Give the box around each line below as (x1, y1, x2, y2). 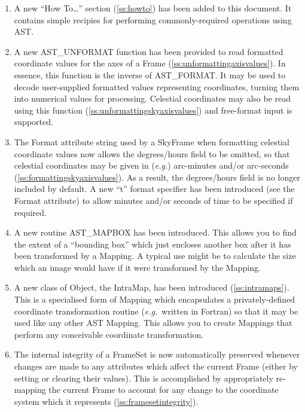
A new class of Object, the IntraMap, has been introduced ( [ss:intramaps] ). (14, 281, 289, 294)
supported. (14, 115, 53, 128)
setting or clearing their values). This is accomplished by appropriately (14, 371, 273, 384)
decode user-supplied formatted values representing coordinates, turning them (14, 80, 300, 93)
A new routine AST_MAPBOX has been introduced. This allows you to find (14, 226, 297, 239)
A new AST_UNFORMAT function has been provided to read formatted (14, 45, 283, 57)
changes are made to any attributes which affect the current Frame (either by (14, 360, 298, 373)
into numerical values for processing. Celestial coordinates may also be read (14, 92, 291, 105)
